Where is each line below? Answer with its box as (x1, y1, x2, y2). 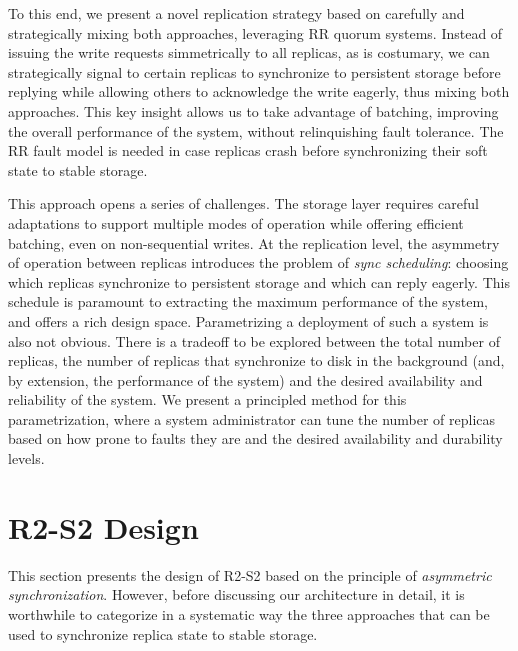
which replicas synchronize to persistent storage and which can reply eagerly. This (8, 271, 510, 292)
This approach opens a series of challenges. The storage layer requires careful (8, 193, 479, 214)
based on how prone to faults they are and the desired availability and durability (8, 428, 503, 449)
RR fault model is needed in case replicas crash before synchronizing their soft (8, 140, 488, 161)
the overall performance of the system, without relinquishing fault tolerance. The (8, 120, 504, 141)
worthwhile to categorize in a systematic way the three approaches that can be (8, 603, 490, 624)
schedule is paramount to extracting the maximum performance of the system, (8, 291, 488, 312)
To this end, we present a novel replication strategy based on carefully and (8, 3, 465, 23)
